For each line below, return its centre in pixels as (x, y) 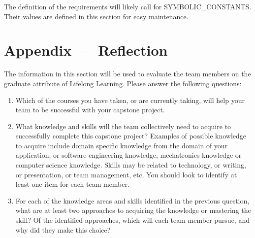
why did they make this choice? (63, 229)
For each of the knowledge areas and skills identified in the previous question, (132, 200)
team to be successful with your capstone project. (90, 110)
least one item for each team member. (72, 184)
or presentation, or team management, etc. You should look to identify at (126, 174)
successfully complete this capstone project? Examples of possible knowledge (131, 136)
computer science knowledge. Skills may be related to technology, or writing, (131, 165)
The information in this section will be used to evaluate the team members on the (127, 74)
